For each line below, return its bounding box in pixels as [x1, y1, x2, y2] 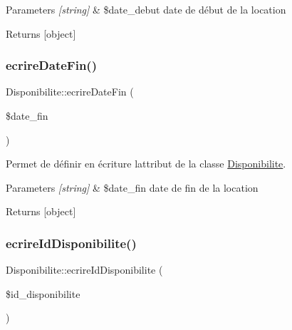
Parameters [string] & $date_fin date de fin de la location [6, 180, 259, 195]
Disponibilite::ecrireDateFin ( [6, 84, 134, 99]
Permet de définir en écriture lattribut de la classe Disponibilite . [6, 156, 286, 171]
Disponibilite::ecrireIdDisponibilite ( [6, 262, 163, 277]
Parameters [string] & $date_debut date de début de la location [6, 2, 286, 16]
